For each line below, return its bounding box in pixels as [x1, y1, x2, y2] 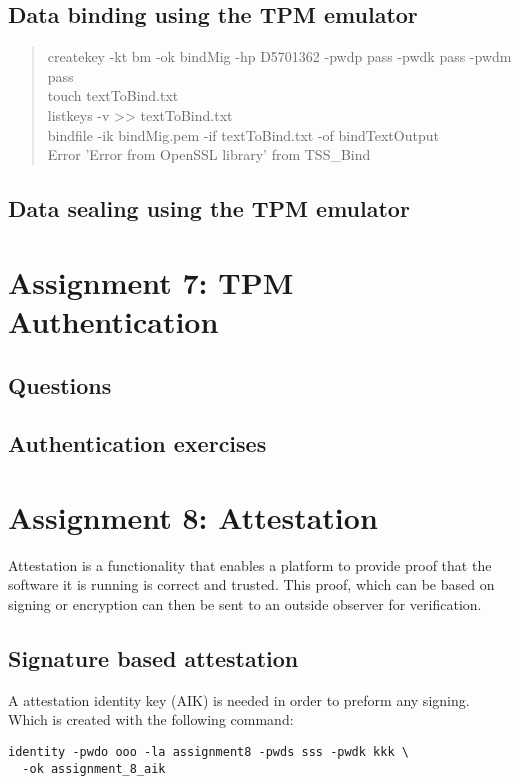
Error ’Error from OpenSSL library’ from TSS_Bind [47, 144, 371, 165]
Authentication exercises [8, 428, 267, 459]
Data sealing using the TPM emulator [8, 193, 410, 224]
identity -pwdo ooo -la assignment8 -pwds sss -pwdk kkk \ [8, 744, 409, 759]
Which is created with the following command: [8, 709, 294, 730]
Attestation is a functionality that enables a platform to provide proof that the [8, 554, 492, 575]
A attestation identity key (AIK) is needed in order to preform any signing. [8, 689, 470, 710]
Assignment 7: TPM [8, 261, 294, 302]
